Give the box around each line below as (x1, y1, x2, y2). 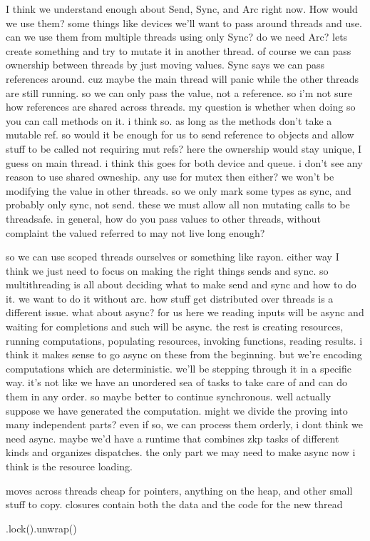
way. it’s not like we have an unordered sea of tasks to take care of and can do (6, 375, 348, 390)
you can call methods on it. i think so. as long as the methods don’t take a (6, 113, 332, 128)
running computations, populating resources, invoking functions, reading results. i (6, 333, 363, 348)
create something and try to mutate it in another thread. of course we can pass (6, 43, 351, 58)
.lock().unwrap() (6, 520, 77, 535)
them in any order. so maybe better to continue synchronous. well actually (6, 389, 332, 404)
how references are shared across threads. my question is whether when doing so (6, 99, 356, 114)
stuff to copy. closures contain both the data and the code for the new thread (6, 497, 343, 512)
